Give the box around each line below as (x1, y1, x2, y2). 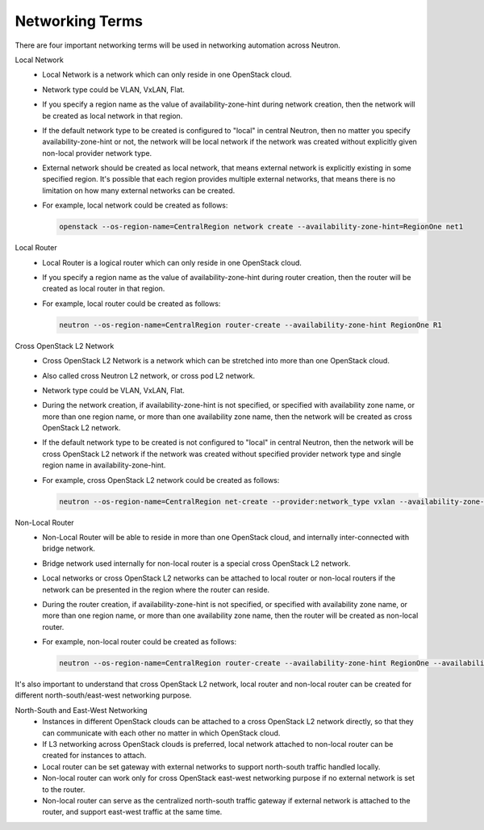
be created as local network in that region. (42, 111, 183, 120)
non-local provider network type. (42, 148, 152, 157)
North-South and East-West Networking (15, 705, 148, 715)
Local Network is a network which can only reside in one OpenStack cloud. (42, 69, 292, 80)
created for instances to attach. (42, 751, 147, 761)
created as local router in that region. (42, 283, 165, 294)
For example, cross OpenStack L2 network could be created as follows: (42, 475, 280, 484)
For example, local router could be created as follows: (42, 299, 221, 308)
